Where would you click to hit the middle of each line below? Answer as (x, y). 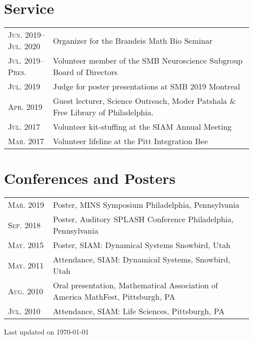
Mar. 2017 (26, 141)
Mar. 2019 (26, 205)
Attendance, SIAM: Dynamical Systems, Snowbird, (142, 259)
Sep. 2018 (24, 225)
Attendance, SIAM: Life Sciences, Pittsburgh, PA (139, 311)
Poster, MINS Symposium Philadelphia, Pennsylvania (146, 205)
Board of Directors (85, 72)
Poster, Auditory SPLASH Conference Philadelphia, (143, 219)
